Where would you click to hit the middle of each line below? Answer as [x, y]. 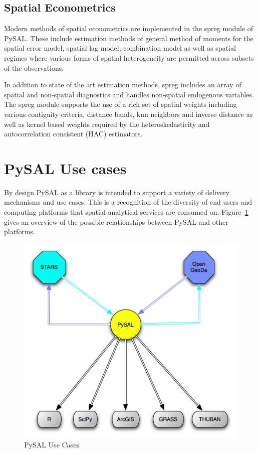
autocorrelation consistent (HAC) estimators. [73, 134]
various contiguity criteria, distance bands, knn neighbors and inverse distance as [128, 114]
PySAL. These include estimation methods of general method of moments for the [129, 38]
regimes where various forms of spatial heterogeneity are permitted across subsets [129, 57]
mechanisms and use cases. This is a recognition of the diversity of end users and [128, 202]
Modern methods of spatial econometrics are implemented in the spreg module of [129, 28]
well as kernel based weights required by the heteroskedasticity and [107, 124]
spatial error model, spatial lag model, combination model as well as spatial [120, 48]
